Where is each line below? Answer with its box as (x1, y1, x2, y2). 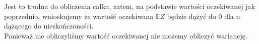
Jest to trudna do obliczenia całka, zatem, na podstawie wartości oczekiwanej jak (4, 1, 255, 11)
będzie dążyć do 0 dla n (167, 10, 240, 21)
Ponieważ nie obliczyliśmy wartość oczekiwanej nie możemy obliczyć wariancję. (4, 30, 247, 40)
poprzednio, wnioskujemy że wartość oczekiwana (4, 10, 154, 21)
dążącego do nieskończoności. (4, 20, 94, 31)
